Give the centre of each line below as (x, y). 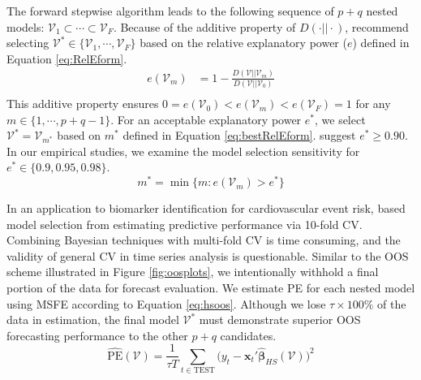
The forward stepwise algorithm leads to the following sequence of (170, 11)
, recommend (377, 26)
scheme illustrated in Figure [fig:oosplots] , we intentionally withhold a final (193, 272)
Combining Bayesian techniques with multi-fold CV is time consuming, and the (204, 240)
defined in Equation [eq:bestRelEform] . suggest (239, 135)
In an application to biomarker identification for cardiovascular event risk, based (206, 208)
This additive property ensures (83, 104)
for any (373, 104)
